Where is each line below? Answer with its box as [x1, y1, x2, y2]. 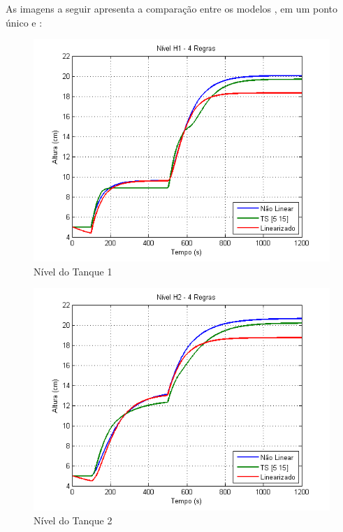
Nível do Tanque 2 [34, 512, 112, 527]
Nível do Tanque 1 [34, 264, 112, 278]
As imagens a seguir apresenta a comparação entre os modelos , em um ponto [6, 1, 337, 15]
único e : [6, 15, 43, 29]
